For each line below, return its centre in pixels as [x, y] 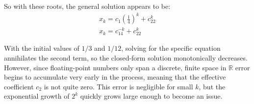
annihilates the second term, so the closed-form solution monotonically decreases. [126, 57]
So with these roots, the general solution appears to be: [87, 6]
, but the [212, 86]
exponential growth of [37, 96]
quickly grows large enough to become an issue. [151, 96]
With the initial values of [42, 48]
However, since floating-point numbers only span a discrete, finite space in [115, 67]
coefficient [19, 86]
